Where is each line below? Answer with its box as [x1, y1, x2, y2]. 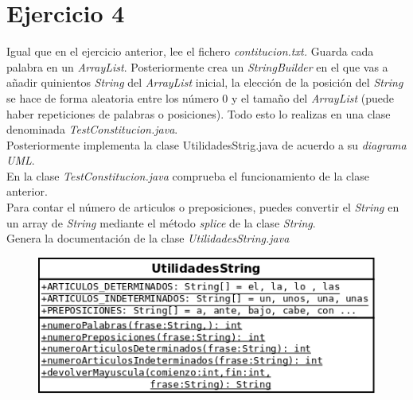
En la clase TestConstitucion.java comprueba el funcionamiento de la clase [6, 167, 369, 184]
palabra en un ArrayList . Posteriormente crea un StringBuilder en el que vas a [6, 58, 388, 75]
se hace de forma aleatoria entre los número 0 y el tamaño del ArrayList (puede [6, 89, 395, 106]
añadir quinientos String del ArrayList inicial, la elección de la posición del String [6, 74, 403, 91]
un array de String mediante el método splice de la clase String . [6, 214, 316, 231]
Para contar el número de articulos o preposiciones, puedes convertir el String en [6, 199, 399, 216]
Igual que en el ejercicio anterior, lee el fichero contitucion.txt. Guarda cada [6, 43, 374, 60]
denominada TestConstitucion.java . [6, 121, 178, 138]
